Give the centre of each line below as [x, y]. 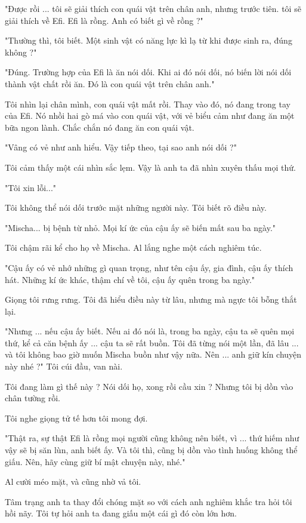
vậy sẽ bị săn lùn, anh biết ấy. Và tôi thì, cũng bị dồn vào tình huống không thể [151, 450]
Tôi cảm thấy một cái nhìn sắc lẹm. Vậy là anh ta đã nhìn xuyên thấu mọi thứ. [150, 167]
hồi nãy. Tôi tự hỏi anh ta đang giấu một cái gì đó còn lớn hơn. [121, 513]
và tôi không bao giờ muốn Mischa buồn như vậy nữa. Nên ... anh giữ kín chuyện [153, 354]
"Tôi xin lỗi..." [31, 187]
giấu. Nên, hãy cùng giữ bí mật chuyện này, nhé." [95, 461]
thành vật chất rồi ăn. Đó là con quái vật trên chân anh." [110, 83]
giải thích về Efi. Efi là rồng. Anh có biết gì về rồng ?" [104, 20]
